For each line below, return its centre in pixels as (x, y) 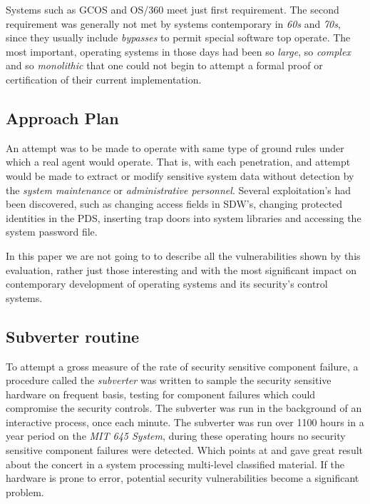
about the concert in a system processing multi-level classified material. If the (175, 464)
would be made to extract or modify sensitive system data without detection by (180, 175)
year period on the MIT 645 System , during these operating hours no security (176, 436)
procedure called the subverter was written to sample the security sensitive (169, 380)
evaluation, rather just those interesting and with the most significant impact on (181, 269)
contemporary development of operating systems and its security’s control (167, 284)
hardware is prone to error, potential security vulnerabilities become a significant (183, 478)
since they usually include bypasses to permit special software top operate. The (178, 37)
